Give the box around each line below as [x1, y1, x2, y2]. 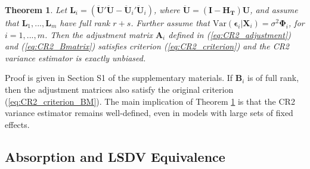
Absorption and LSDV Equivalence [5, 147, 225, 165]
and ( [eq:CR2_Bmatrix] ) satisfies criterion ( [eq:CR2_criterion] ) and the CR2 [5, 40, 290, 52]
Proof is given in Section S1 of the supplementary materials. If [5, 71, 233, 84]
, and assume [250, 4, 298, 15]
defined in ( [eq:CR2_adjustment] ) [168, 28, 291, 40]
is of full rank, [247, 71, 299, 84]
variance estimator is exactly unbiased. [5, 51, 146, 64]
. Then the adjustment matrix [44, 28, 153, 40]
